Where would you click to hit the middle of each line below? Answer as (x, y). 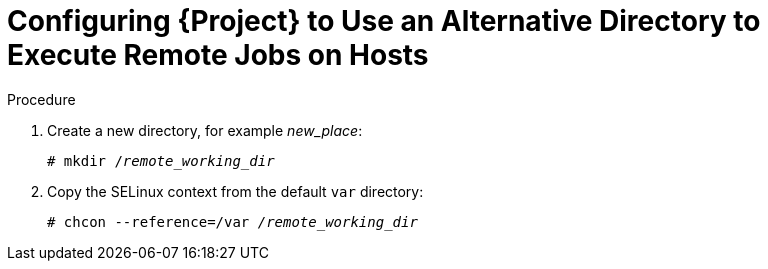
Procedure (41, 99)
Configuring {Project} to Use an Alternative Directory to (384, 21)
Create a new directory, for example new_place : (205, 130)
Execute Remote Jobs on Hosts (218, 55)
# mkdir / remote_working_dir (161, 160)
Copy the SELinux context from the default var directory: (235, 191)
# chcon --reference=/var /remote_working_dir (232, 221)
